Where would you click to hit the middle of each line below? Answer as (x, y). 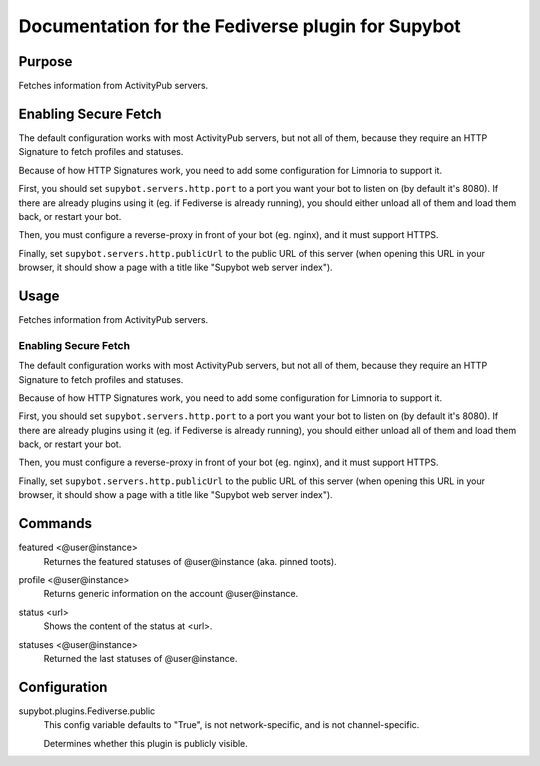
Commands (55, 523)
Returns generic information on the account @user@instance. (171, 594)
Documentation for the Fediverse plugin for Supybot (240, 26)
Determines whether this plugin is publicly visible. (146, 743)
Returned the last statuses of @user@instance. (140, 658)
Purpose (45, 61)
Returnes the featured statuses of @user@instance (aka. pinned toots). (190, 561)
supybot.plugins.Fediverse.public (87, 711)
